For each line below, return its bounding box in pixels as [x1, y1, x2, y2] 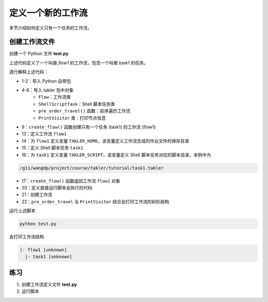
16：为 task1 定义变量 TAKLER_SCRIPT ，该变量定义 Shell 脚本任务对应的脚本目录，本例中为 [21, 152, 211, 158]
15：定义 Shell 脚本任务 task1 [21, 145, 84, 151]
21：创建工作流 [21, 191, 53, 198]
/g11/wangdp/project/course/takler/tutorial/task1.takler [19, 165, 164, 171]
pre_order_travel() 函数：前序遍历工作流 [38, 108, 131, 114]
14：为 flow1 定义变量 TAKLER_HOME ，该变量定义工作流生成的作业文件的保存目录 [21, 138, 190, 144]
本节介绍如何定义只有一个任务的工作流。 [9, 25, 92, 31]
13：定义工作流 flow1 [21, 131, 67, 137]
